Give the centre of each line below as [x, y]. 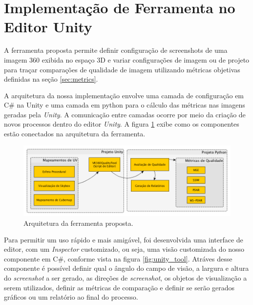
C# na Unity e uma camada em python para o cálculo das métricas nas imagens [125, 105]
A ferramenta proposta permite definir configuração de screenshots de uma [116, 50]
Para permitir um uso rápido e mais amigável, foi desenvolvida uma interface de [124, 239]
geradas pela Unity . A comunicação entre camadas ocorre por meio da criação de [125, 114]
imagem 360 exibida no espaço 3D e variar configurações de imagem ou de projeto [127, 59]
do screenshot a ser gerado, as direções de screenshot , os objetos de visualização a [126, 278]
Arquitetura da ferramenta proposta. [78, 223]
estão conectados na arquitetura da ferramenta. [75, 134]
